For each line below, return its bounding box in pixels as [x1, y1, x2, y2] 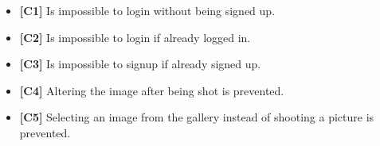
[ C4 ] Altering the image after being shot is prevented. [19, 82, 284, 98]
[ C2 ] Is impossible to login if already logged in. [19, 29, 251, 45]
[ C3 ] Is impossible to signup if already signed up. [19, 56, 261, 72]
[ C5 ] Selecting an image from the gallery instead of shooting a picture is [19, 109, 374, 125]
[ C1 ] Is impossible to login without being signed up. [19, 2, 276, 18]
